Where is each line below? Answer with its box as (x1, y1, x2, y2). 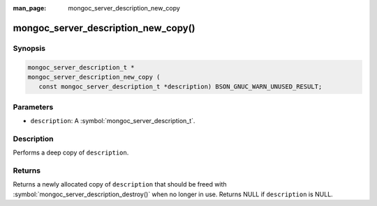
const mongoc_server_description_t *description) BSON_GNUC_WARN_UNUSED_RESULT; (38, 83, 323, 90)
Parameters (13, 102, 54, 111)
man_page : (13, 4, 47, 12)
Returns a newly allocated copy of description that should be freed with (13, 180, 227, 189)
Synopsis (13, 43, 45, 53)
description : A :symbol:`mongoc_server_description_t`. (30, 117, 195, 125)
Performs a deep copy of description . (13, 148, 129, 157)
